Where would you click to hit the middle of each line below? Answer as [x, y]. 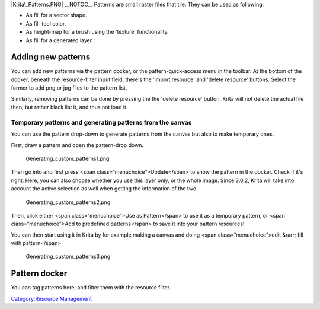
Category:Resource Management [51, 298]
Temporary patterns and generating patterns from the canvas [101, 122]
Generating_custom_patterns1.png [68, 158]
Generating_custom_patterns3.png [68, 257]
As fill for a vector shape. [56, 15]
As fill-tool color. [46, 23]
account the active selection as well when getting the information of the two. [104, 189]
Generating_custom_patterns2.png [68, 202]
